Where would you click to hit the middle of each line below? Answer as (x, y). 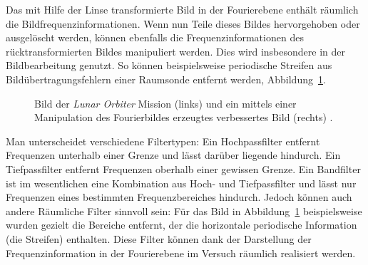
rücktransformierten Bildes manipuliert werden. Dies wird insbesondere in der (175, 51)
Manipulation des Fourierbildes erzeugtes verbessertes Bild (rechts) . (184, 117)
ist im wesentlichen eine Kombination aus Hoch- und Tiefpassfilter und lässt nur (181, 183)
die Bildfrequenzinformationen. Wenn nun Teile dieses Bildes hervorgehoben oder (183, 23)
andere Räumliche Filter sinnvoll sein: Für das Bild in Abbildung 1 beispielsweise (184, 211)
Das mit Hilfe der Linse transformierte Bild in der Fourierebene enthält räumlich (182, 9)
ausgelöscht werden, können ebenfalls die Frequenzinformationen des (155, 37)
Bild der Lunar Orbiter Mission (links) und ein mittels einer (165, 103)
